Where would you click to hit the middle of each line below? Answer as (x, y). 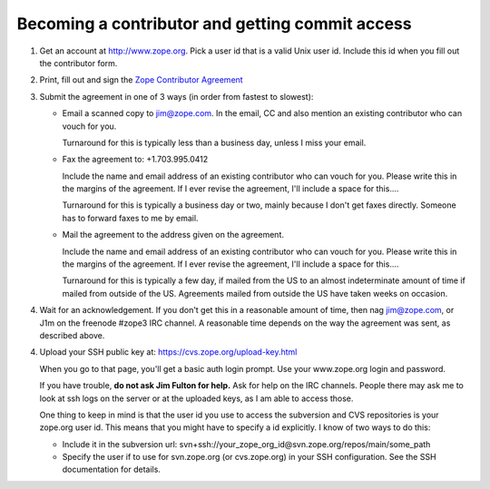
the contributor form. (78, 63)
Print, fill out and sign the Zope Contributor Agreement (142, 80)
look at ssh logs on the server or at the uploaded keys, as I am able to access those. (196, 398)
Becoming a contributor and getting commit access (214, 24)
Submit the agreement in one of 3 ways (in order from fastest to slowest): (176, 96)
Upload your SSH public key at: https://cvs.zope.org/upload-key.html (168, 352)
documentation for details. (111, 469)
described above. (72, 335)
